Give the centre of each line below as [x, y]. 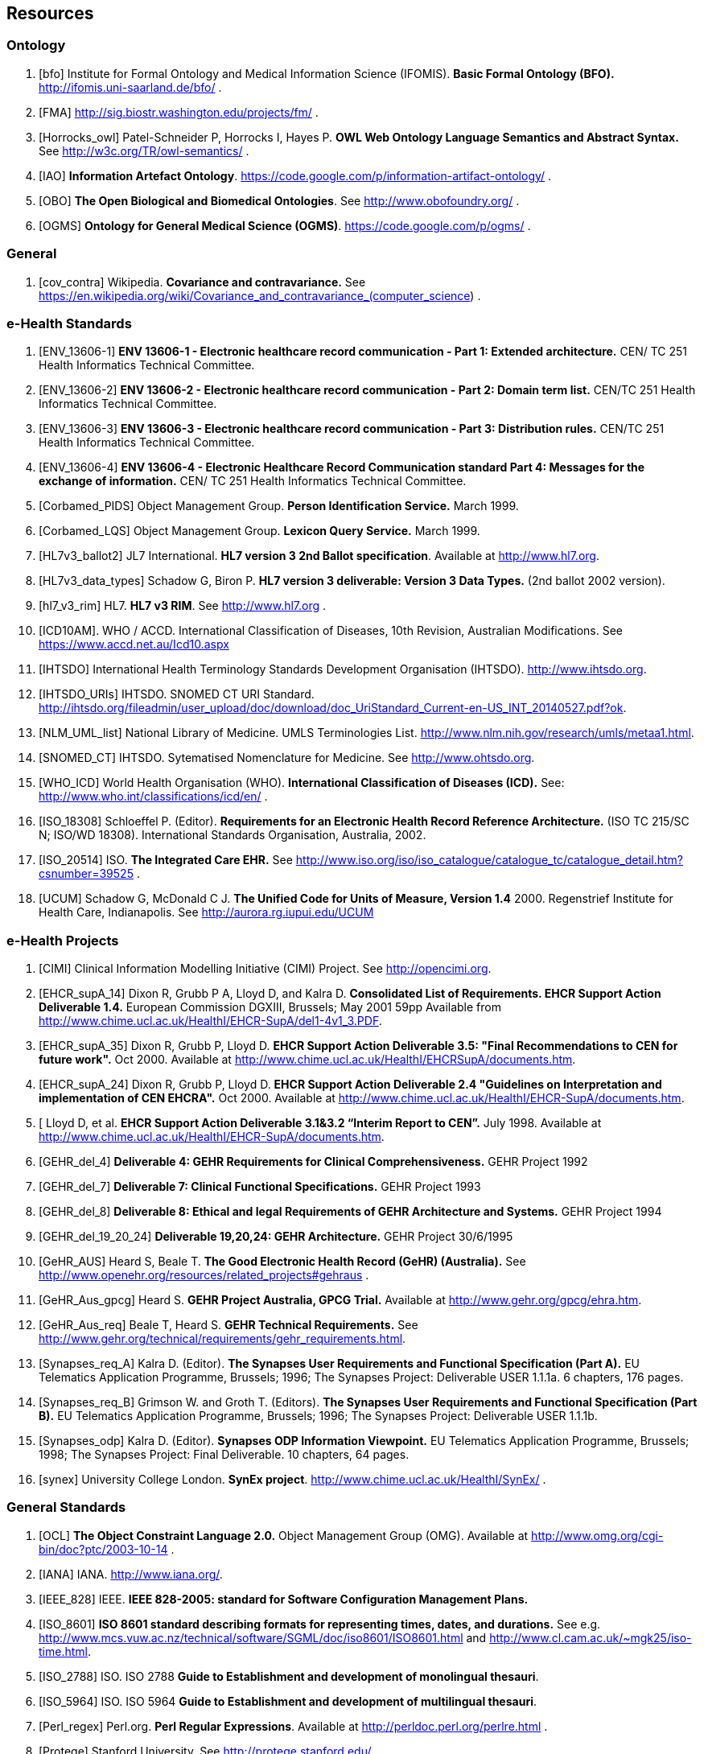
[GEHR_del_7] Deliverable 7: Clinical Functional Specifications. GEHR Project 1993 [260, 1187]
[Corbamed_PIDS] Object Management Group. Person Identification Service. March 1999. [279, 506]
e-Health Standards [69, 323]
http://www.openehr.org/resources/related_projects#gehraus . [204, 1275]
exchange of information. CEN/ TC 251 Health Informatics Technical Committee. [253, 481]
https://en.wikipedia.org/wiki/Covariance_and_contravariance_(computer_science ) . [260, 295]
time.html [63, 1651]
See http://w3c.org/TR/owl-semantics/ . [144, 150]
